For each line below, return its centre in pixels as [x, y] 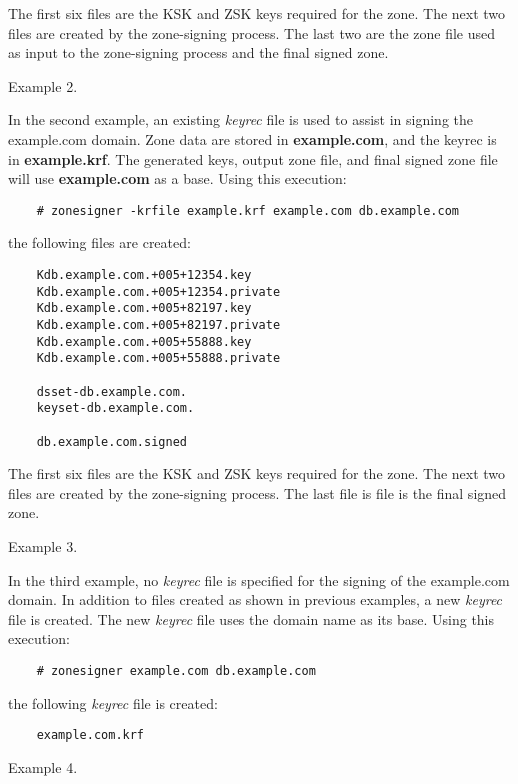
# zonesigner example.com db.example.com [176, 670]
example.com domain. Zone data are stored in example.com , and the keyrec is [252, 138]
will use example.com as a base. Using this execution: [177, 178]
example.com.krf [90, 735]
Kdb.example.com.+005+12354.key [144, 275]
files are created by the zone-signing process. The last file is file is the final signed [257, 492]
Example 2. [43, 85]
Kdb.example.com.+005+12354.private [158, 291]
